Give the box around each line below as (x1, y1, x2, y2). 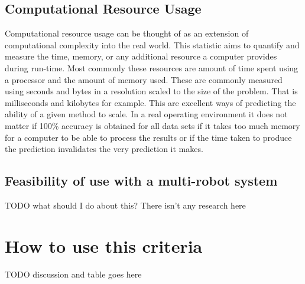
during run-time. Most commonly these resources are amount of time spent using (5, 61, 298, 74)
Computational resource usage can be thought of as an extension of (5, 27, 249, 39)
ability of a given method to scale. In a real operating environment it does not (5, 108, 288, 120)
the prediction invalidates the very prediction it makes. (5, 143, 203, 155)
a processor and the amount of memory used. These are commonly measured (5, 73, 283, 85)
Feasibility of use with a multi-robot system (5, 171, 278, 190)
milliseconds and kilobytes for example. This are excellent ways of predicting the (5, 96, 296, 108)
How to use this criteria (5, 233, 203, 257)
